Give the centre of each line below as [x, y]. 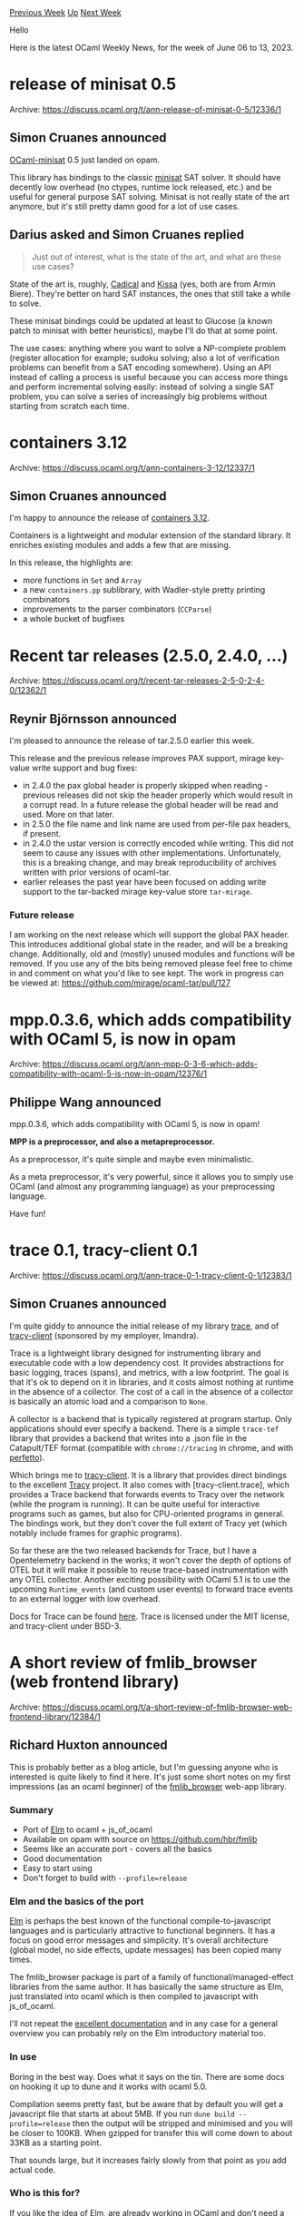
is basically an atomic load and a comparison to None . [109, 1401]
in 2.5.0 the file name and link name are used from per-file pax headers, [157, 824]
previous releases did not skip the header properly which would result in [157, 795]
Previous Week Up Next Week [66, 12]
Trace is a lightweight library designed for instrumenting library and [135, 1353]
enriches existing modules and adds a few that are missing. [120, 545]
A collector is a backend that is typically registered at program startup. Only [151, 1418]
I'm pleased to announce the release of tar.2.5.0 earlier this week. [132, 740]
